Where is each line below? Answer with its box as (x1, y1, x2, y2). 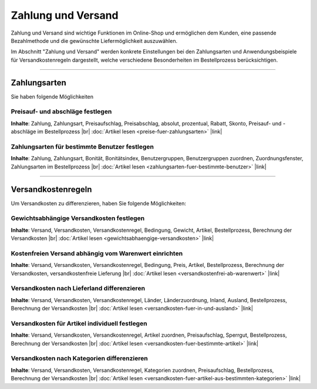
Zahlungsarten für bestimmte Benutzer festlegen (11, 143, 154, 151)
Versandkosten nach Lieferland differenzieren (11, 285, 146, 293)
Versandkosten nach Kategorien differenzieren (11, 354, 148, 363)
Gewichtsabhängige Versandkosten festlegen (11, 214, 145, 222)
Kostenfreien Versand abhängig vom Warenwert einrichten (11, 249, 183, 258)
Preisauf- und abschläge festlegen (11, 107, 112, 116)
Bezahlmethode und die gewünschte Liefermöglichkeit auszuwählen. (11, 37, 178, 44)
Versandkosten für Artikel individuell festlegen (11, 319, 147, 327)
